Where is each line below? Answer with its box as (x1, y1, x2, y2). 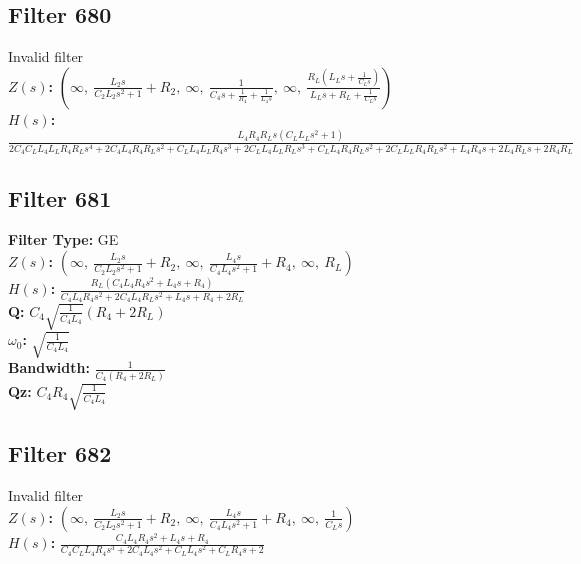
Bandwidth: (8, 357, 90, 378)
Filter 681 (8, 182, 112, 213)
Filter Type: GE (8, 229, 119, 250)
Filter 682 (8, 438, 112, 469)
